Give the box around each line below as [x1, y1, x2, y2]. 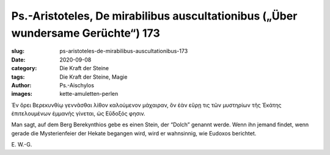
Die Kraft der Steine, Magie [59, 73, 128, 81]
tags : [11, 73, 25, 81]
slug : [11, 48, 24, 55]
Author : [11, 81, 32, 88]
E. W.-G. [11, 141, 32, 148]
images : [11, 90, 33, 98]
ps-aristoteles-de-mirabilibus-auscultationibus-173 [59, 48, 188, 55]
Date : [11, 56, 26, 63]
